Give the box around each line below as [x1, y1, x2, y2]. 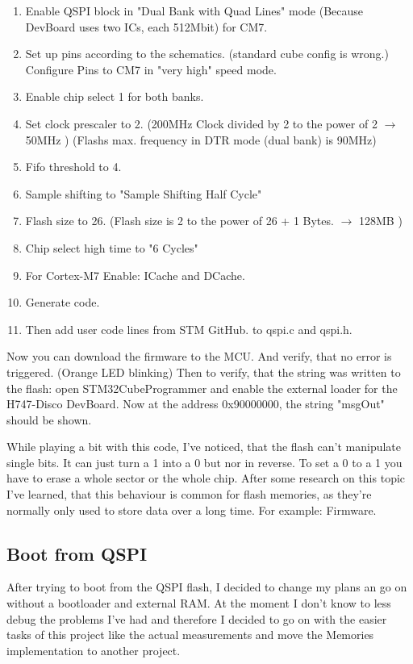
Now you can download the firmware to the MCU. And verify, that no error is [6, 348, 392, 365]
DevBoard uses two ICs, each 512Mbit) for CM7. [25, 18, 268, 35]
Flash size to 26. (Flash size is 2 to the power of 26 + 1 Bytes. [25, 212, 334, 229]
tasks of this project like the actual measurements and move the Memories [6, 626, 374, 643]
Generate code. [25, 294, 100, 311]
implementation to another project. [6, 641, 181, 658]
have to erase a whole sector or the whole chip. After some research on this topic [6, 470, 406, 487]
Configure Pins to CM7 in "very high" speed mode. [25, 61, 277, 77]
